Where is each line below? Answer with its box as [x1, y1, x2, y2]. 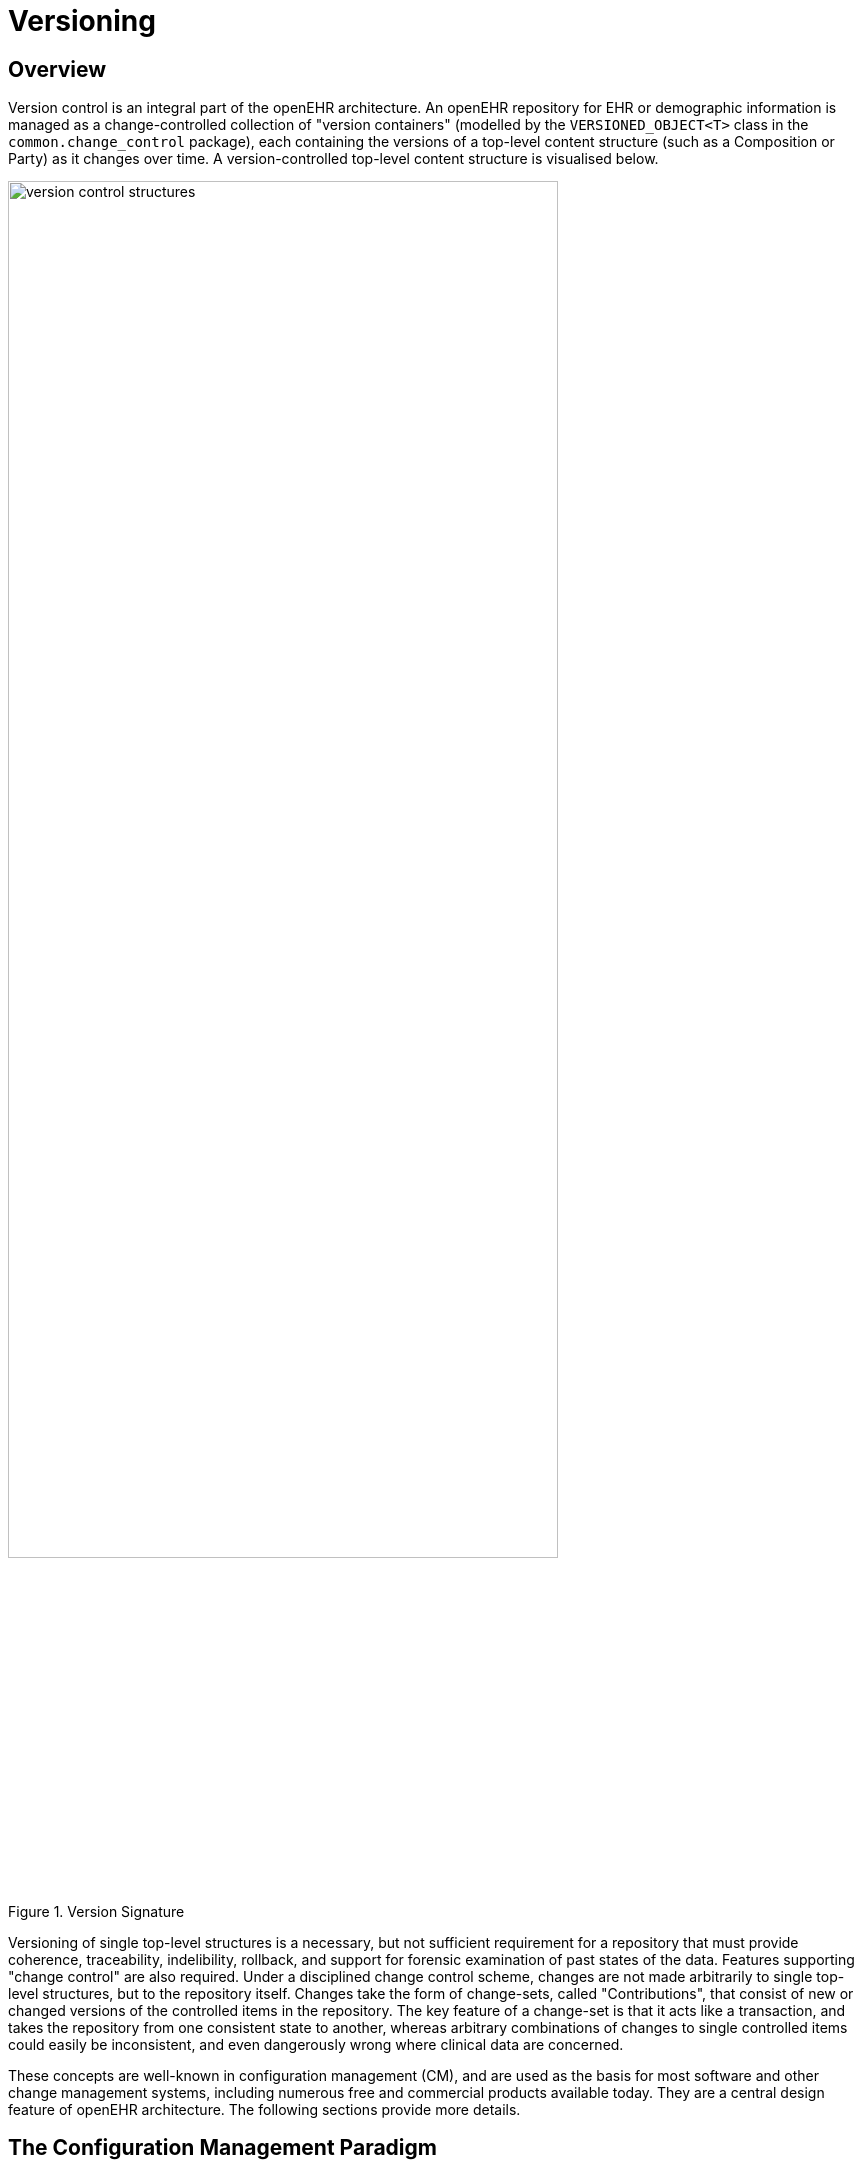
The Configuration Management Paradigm [8, 2135, 437, 2161]
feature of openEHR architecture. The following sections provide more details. [8, 2100, 521, 2118]
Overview [8, 56, 107, 82]
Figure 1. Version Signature [8, 1902, 185, 1920]
